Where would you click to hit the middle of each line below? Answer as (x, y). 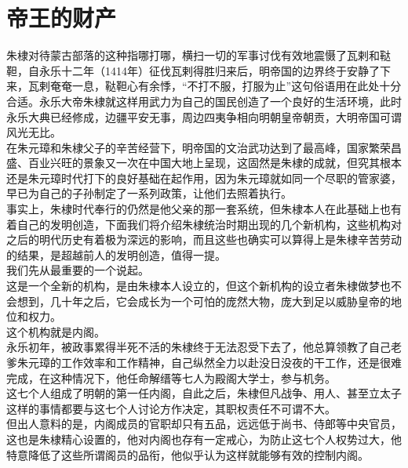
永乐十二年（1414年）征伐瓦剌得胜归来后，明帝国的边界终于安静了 (209, 70)
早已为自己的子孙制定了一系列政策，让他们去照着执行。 (149, 193)
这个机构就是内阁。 (56, 331)
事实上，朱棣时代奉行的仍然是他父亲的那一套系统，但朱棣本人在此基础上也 (199, 209)
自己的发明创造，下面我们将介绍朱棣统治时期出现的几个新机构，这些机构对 (209, 224)
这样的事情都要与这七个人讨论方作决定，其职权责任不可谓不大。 (171, 408)
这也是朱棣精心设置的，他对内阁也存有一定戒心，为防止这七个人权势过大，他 (204, 439)
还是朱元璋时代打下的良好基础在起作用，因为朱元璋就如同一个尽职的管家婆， (204, 178)
